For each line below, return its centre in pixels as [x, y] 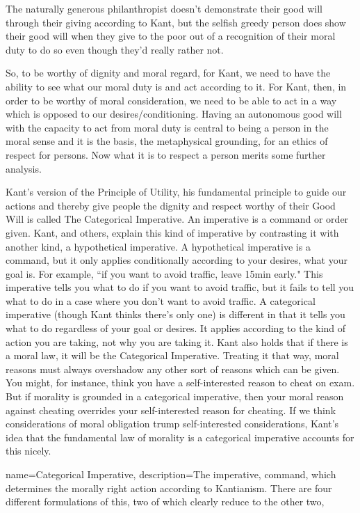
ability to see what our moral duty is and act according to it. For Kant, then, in [176, 86]
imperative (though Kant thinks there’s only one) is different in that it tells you [175, 314]
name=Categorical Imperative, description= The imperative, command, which [171, 474]
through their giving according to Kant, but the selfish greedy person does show [176, 22]
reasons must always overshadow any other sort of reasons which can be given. [173, 369]
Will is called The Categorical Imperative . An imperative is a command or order [177, 219]
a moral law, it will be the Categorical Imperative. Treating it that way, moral [172, 355]
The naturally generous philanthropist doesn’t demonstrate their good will [164, 8]
